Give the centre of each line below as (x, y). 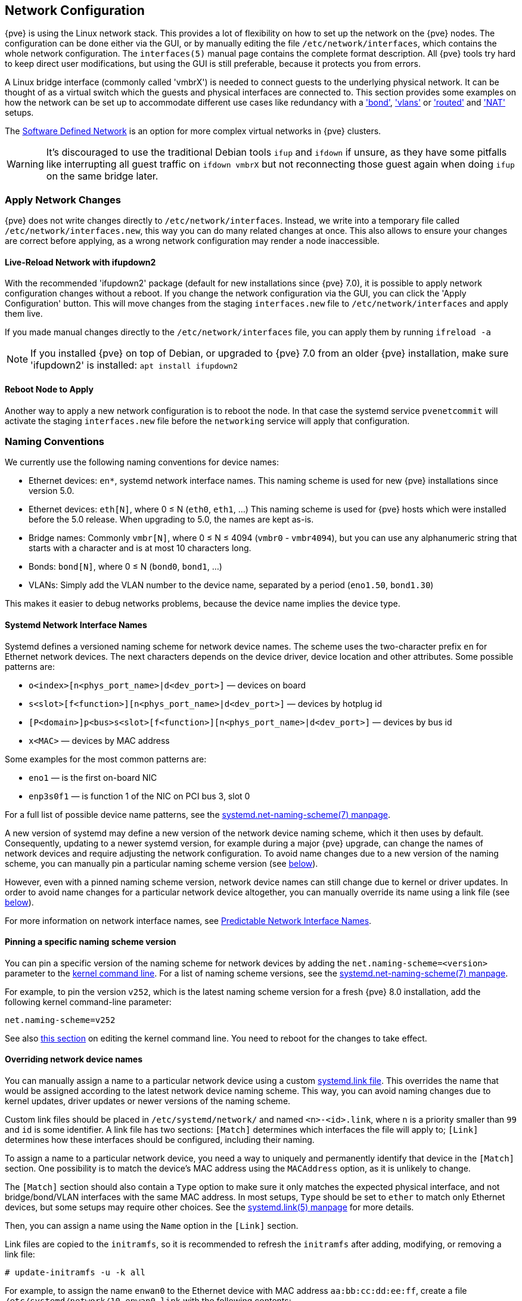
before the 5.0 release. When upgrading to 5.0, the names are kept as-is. (171, 520)
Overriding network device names (74, 1059)
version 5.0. (52, 491)
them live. (24, 314)
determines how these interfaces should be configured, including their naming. (160, 1140)
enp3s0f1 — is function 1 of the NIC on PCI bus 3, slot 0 (139, 796)
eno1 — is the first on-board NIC (93, 777)
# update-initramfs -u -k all (75, 1273)
